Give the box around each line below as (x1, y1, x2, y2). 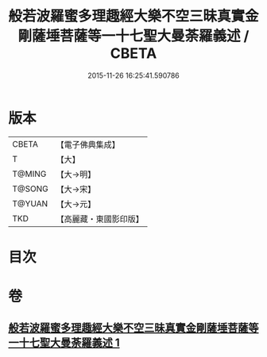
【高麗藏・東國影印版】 (56, 213, 145, 225)
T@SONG (12, 183, 49, 194)
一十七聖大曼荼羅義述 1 (8, 336, 121, 350)
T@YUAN (12, 198, 48, 209)
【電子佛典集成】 (56, 139, 121, 150)
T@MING (12, 168, 47, 179)
